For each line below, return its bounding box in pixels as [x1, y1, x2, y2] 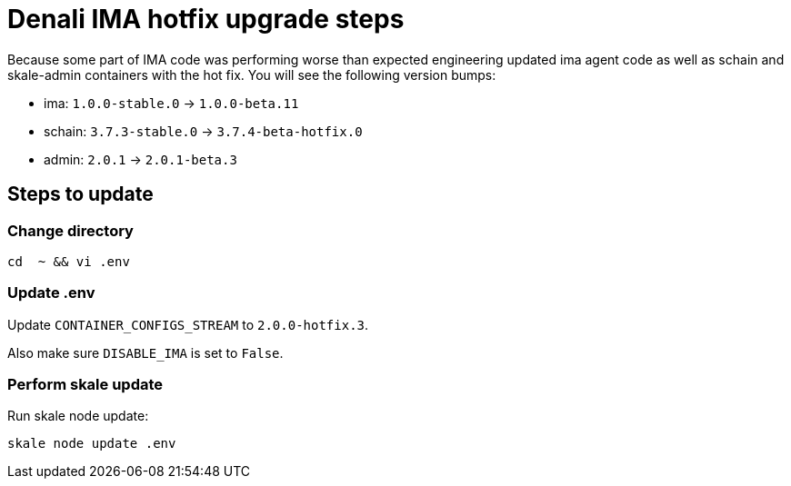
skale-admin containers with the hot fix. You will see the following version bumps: [7, 66, 496, 83]
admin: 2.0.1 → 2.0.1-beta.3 [44, 151, 237, 167]
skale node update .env [7, 436, 176, 451]
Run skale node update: [7, 408, 149, 424]
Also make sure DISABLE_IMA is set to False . [7, 344, 284, 361]
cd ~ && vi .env [7, 253, 130, 269]
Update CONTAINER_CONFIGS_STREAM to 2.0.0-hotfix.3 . [7, 316, 369, 332]
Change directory [7, 221, 134, 240]
